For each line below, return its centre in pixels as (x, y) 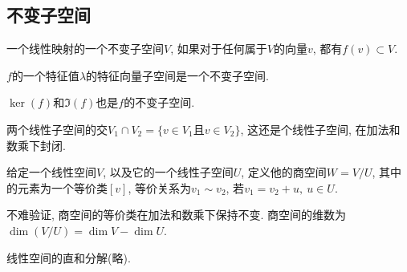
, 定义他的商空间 (284, 172)
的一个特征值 (45, 75)
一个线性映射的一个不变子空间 (85, 49)
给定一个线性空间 (51, 172)
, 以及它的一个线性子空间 (168, 172)
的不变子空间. (159, 102)
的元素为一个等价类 (57, 187)
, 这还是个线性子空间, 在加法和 (320, 129)
